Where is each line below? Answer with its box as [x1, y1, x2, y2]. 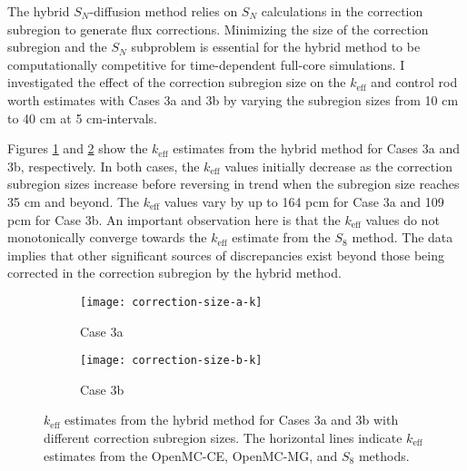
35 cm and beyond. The [7, 191, 140, 211]
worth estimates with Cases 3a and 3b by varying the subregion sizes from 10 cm [7, 90, 459, 109]
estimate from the [232, 228, 331, 247]
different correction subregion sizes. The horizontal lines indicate [44, 428, 402, 446]
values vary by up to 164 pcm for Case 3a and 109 [164, 191, 444, 211]
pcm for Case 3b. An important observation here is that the [7, 210, 341, 229]
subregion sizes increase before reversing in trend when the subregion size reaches [7, 174, 460, 193]
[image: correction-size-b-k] [80, 354, 263, 368]
